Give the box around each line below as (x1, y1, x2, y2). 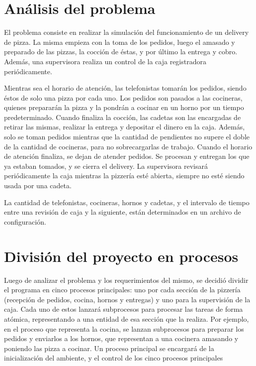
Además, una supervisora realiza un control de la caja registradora (4, 56, 206, 66)
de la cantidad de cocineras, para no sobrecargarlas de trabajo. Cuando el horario (4, 141, 253, 151)
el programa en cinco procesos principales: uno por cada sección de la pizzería (4, 284, 241, 295)
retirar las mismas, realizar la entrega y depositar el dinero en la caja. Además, (4, 122, 245, 132)
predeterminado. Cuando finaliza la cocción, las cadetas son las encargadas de (4, 112, 241, 122)
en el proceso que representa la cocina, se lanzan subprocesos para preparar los (4, 323, 244, 334)
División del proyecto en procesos (4, 245, 239, 266)
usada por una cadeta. (4, 180, 72, 191)
